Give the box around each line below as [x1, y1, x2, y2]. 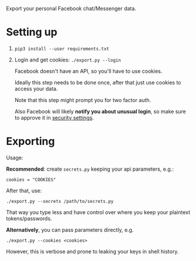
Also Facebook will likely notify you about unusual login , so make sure [14, 108, 186, 115]
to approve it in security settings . [14, 114, 94, 121]
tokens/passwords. [6, 215, 53, 222]
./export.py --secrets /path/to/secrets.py [6, 198, 114, 204]
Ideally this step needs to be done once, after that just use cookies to [14, 79, 181, 86]
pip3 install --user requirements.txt [14, 46, 109, 52]
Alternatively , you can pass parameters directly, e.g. [6, 226, 134, 233]
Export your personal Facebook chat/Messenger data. [6, 5, 136, 12]
